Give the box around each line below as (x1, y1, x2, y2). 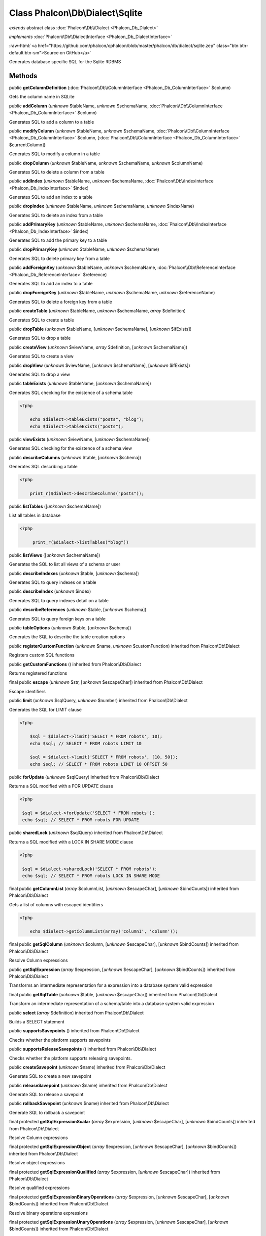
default (9, 49, 24, 55)
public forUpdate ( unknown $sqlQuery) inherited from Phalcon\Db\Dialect (9, 774, 160, 780)
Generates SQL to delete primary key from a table (9, 255, 110, 262)
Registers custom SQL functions (9, 652, 75, 658)
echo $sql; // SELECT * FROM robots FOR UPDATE (22, 817, 139, 823)
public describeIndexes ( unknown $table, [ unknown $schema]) (9, 570, 139, 576)
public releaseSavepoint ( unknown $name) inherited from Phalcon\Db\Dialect (9, 1082, 167, 1088)
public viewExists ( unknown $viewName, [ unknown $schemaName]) (9, 436, 150, 442)
